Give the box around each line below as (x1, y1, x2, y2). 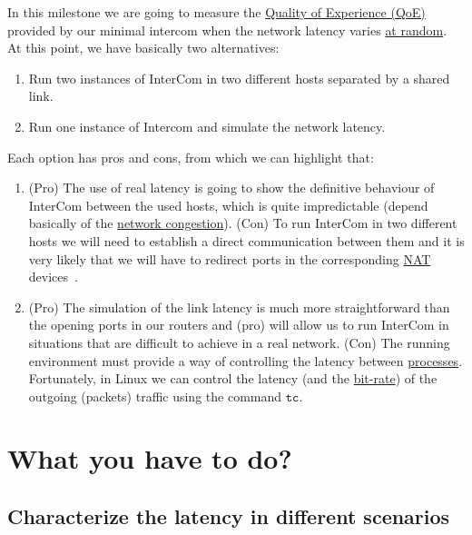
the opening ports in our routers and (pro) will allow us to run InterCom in (28, 315, 449, 334)
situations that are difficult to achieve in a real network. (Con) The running (28, 332, 450, 352)
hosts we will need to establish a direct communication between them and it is (28, 231, 465, 250)
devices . (28, 267, 78, 286)
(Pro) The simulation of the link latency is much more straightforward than (28, 297, 450, 316)
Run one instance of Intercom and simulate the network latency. (28, 116, 386, 135)
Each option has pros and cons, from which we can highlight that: (7, 147, 374, 166)
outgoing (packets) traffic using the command (28, 386, 282, 405)
